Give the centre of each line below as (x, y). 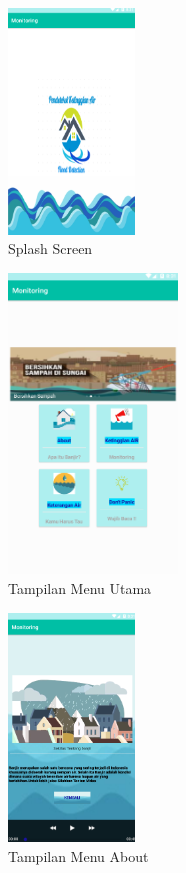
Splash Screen (50, 248)
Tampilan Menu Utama (80, 588)
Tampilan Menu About (78, 855)
